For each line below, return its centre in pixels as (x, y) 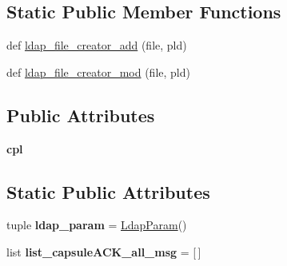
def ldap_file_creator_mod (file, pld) (98, 71)
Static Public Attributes (108, 191)
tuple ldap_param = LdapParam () (97, 225)
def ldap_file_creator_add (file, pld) (97, 45)
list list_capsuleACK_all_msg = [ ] (104, 251)
